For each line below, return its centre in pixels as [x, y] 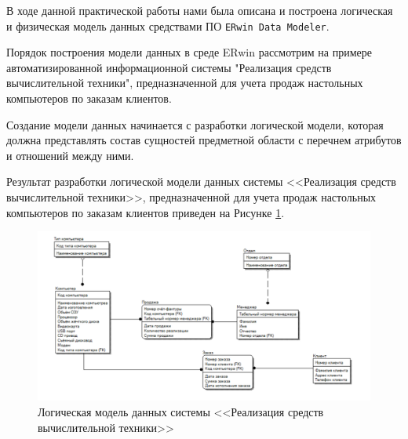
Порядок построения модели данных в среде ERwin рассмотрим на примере [189, 52]
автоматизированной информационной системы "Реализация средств [169, 67]
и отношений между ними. [70, 155]
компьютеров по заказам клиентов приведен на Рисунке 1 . [146, 212]
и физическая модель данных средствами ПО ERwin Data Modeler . [168, 25]
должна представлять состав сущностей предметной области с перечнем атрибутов [204, 140]
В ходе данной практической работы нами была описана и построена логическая [200, 10]
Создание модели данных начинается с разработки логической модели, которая [195, 124]
